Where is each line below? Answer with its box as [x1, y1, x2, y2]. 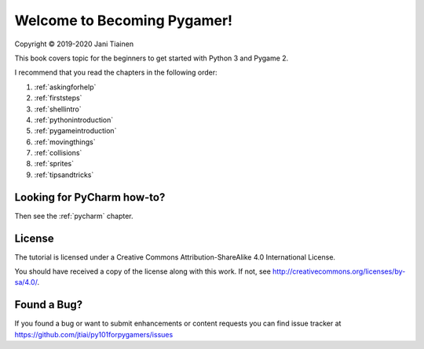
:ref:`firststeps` [34, 93, 82, 103]
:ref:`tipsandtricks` [34, 169, 94, 180]
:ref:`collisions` [34, 148, 82, 158]
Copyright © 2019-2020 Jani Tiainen [14, 39, 133, 49]
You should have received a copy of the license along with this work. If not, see [14, 267, 271, 276]
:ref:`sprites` [34, 159, 75, 169]
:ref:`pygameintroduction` [34, 126, 117, 136]
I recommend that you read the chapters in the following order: [14, 67, 217, 78]
